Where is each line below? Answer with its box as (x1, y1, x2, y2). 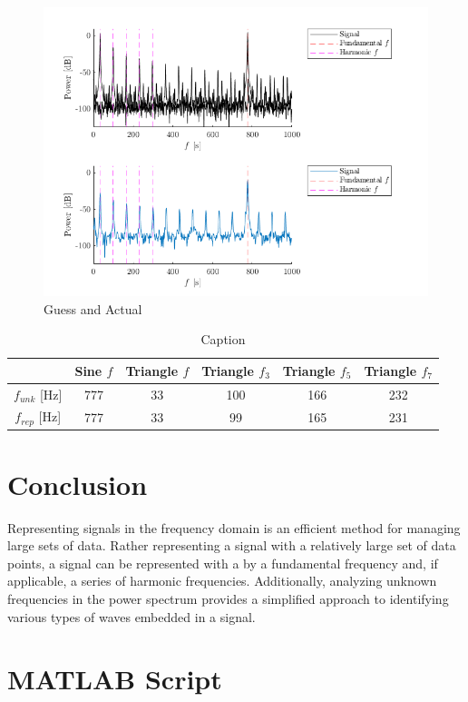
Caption (200, 330, 246, 349)
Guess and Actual (44, 299, 142, 318)
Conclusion (7, 465, 148, 502)
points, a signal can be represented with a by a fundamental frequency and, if (7, 553, 438, 572)
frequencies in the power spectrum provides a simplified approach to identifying (7, 588, 449, 608)
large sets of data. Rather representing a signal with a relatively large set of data (7, 536, 456, 555)
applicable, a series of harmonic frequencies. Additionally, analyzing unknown (7, 571, 437, 590)
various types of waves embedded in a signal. (7, 607, 256, 626)
